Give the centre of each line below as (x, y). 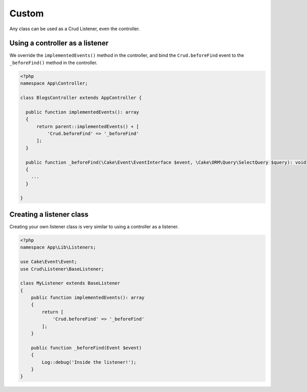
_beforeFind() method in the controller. (53, 63)
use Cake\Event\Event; (49, 262)
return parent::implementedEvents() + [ (88, 126)
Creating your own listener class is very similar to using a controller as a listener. (94, 226)
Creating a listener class (49, 214)
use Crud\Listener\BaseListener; (62, 269)
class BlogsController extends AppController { (81, 98)
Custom (27, 13)
